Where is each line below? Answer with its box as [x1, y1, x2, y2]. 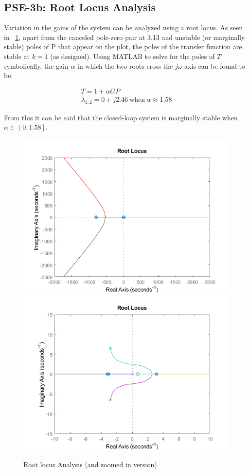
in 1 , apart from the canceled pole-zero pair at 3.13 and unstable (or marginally [4, 32, 245, 42]
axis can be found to [184, 60, 246, 71]
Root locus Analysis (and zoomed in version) [23, 459, 157, 469]
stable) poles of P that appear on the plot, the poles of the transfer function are [4, 41, 242, 52]
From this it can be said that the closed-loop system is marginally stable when [4, 112, 238, 122]
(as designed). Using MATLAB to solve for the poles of [50, 51, 215, 61]
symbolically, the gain [4, 60, 69, 71]
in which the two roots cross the [77, 60, 173, 71]
